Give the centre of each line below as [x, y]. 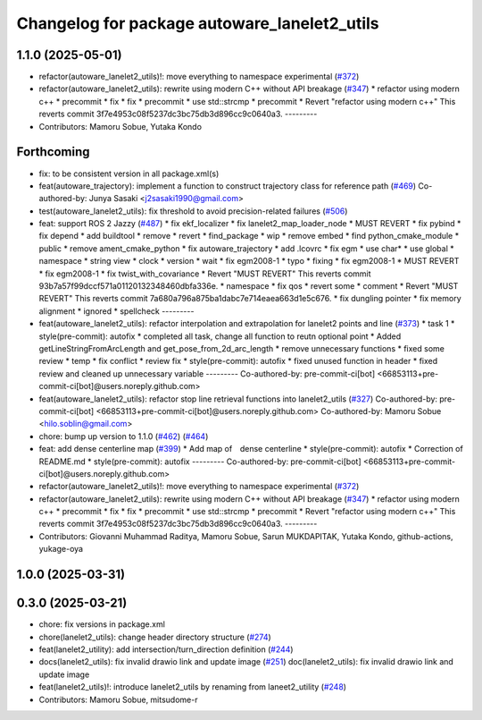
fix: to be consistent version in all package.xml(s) [129, 174]
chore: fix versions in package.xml [102, 624]
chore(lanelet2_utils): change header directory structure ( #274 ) [155, 637]
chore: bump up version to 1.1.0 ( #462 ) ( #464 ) [124, 436]
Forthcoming [53, 152]
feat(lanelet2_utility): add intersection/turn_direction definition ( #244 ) [166, 649]
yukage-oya [61, 549]
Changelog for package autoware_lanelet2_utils [198, 23]
